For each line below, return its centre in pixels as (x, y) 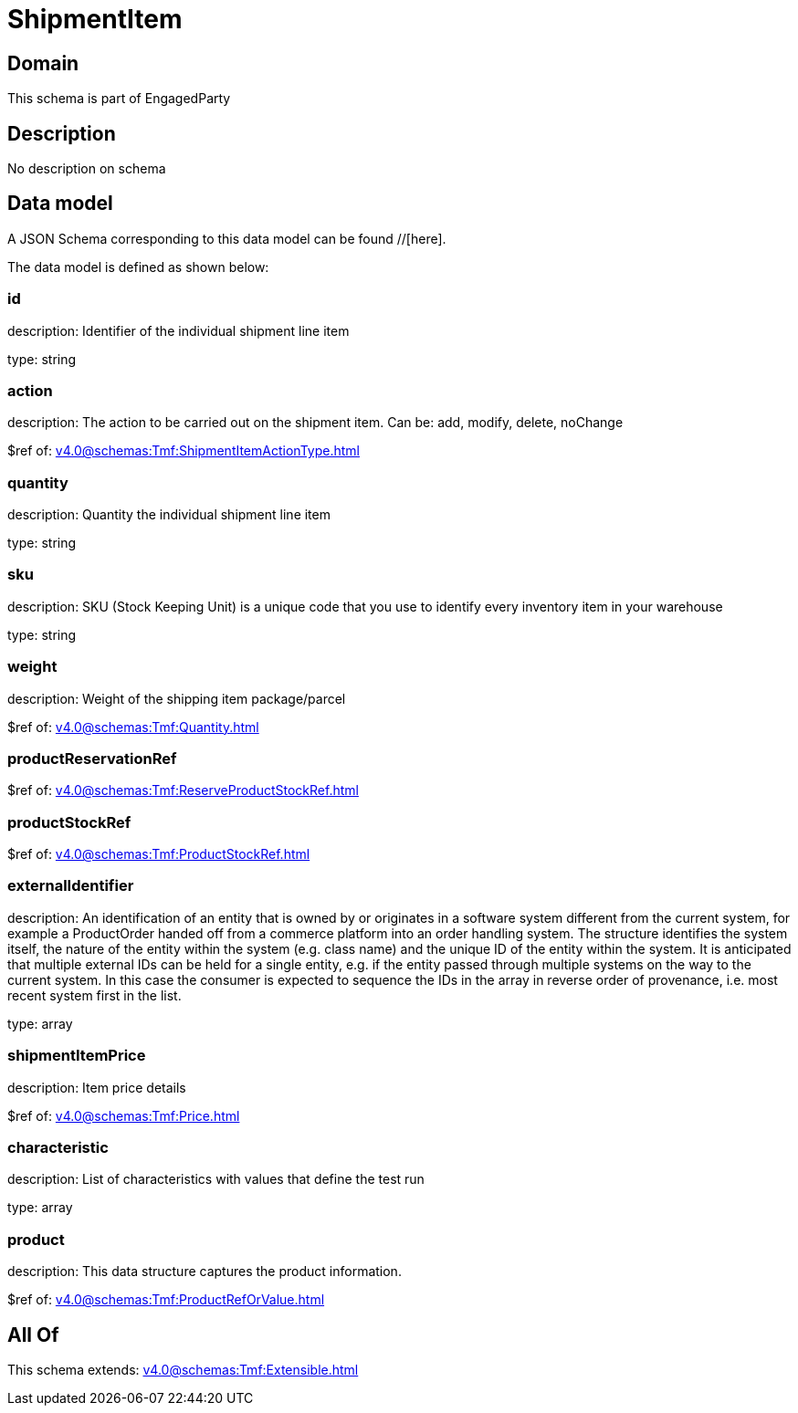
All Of (33, 1334)
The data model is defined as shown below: (138, 267)
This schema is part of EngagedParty (119, 99)
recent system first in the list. (94, 995)
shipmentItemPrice (77, 1056)
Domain (43, 63)
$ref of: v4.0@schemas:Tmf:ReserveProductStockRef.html (183, 790)
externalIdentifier (71, 886)
